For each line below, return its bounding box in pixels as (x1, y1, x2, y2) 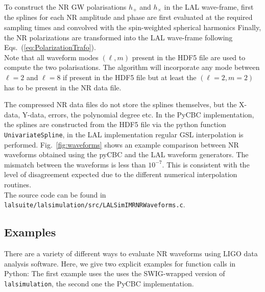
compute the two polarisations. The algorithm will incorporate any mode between (4, 62, 260, 72)
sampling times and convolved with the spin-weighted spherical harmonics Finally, (4, 22, 261, 33)
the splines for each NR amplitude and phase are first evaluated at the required (4, 12, 253, 22)
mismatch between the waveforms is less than (4, 159, 146, 169)
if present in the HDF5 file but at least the (63, 72, 197, 83)
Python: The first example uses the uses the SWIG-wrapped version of (4, 268, 225, 279)
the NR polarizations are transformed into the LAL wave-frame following (4, 32, 233, 42)
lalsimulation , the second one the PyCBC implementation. (4, 278, 194, 288)
